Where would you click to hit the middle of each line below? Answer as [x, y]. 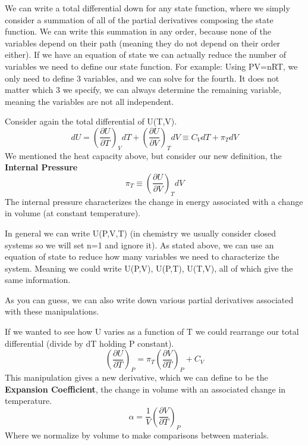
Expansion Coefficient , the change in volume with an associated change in [145, 389]
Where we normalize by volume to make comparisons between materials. [137, 435]
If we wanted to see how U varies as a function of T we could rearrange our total [152, 332]
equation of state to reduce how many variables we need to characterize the [142, 256]
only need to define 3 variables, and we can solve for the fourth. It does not [142, 78]
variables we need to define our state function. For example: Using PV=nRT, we [151, 66]
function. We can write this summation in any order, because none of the [138, 31]
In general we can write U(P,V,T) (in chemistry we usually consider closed [141, 233]
